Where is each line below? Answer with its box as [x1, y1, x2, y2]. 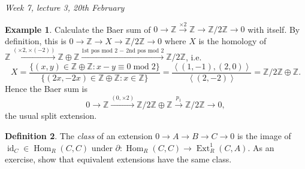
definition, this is [5, 34, 67, 47]
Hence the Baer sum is [5, 82, 88, 95]
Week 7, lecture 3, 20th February [5, 1, 125, 13]
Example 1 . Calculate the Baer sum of [5, 23, 151, 35]
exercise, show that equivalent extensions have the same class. [5, 153, 232, 165]
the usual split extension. [5, 109, 97, 122]
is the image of [237, 130, 291, 142]
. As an [247, 141, 274, 153]
